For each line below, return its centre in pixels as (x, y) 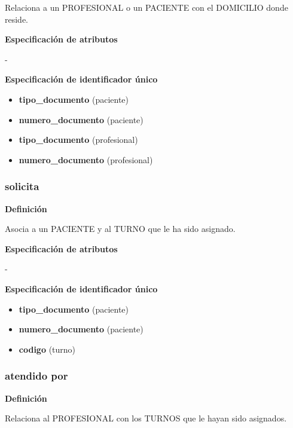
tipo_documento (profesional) (78, 140)
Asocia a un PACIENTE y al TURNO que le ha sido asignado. (120, 229)
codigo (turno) (47, 349)
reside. (17, 19)
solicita (22, 186)
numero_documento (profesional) (86, 159)
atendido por (36, 376)
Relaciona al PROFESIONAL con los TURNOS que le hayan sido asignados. (146, 418)
